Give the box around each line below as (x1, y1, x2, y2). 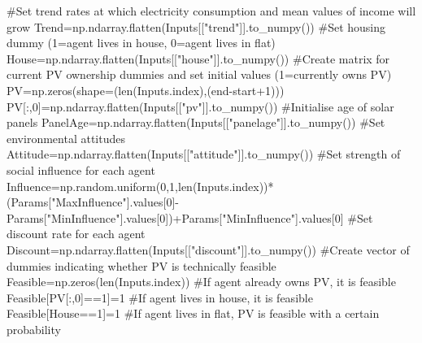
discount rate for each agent (7, 225, 146, 242)
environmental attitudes (7, 129, 125, 146)
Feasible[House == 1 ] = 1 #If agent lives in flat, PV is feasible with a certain (7, 305, 380, 322)
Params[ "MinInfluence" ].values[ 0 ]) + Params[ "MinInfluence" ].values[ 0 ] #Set (7, 209, 373, 226)
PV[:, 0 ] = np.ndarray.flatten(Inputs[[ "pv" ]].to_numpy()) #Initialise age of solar (7, 98, 394, 115)
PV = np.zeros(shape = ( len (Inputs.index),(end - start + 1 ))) (7, 81, 285, 98)
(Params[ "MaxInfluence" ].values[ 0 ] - (7, 193, 179, 211)
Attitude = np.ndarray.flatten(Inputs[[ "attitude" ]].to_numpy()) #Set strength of (7, 145, 401, 163)
